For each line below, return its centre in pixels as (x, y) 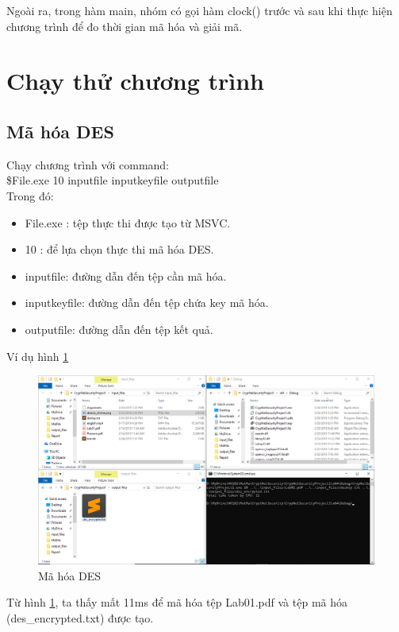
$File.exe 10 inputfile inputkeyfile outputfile (113, 180)
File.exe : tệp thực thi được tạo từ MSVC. (128, 222)
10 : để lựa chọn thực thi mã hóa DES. (119, 249)
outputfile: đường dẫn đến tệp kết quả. (119, 329)
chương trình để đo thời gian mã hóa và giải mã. (125, 26)
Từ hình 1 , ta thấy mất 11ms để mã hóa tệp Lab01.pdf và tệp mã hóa (177, 602)
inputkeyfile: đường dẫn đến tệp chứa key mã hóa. (147, 302)
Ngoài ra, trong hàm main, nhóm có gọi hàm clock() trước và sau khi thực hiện (199, 10)
